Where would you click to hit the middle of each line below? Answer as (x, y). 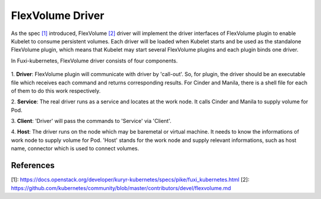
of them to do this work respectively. (56, 91)
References (33, 165)
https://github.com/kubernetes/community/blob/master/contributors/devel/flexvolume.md (121, 188)
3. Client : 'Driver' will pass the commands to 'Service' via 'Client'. (91, 121)
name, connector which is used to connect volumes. (75, 149)
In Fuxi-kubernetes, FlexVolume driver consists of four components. (94, 61)
